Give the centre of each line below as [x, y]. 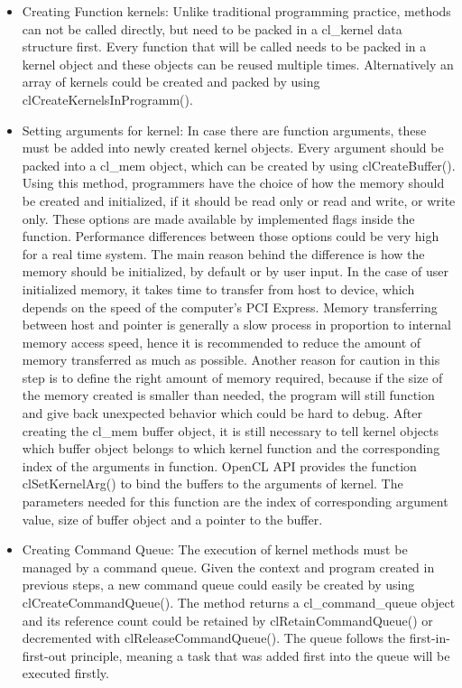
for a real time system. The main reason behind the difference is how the [223, 253]
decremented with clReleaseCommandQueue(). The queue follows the [214, 638]
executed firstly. [65, 673]
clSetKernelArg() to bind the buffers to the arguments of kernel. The [213, 483]
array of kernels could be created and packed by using [171, 82]
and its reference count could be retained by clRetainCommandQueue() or [227, 620]
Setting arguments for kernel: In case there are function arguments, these [224, 130]
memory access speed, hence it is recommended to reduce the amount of [222, 342]
